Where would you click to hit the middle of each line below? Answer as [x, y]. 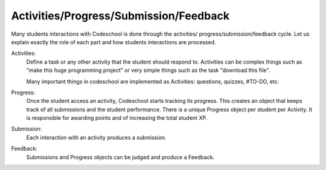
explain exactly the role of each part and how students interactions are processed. [114, 42]
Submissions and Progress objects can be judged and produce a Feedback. [120, 157]
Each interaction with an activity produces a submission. [96, 137]
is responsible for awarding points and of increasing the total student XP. [117, 118]
